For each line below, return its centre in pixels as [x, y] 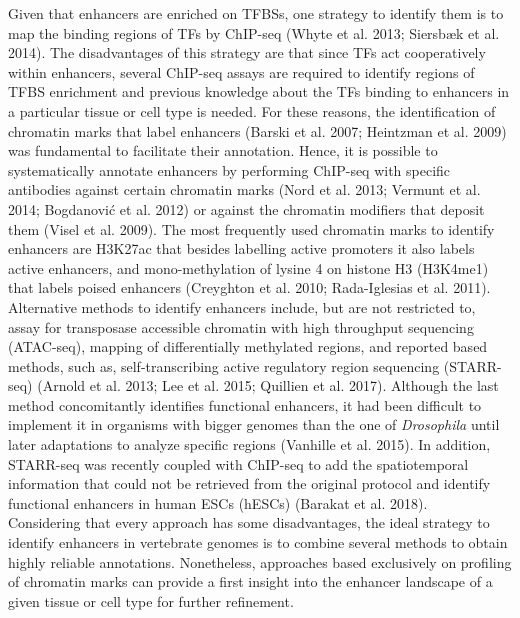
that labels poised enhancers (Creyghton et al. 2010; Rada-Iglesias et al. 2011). [249, 287]
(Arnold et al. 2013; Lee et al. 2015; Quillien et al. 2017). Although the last [268, 385]
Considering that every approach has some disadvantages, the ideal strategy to [249, 522]
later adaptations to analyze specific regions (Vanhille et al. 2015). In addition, [249, 444]
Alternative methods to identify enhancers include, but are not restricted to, [242, 306]
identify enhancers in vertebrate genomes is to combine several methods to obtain [258, 542]
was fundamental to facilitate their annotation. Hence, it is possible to [223, 150]
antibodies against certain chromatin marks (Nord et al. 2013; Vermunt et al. [244, 189]
